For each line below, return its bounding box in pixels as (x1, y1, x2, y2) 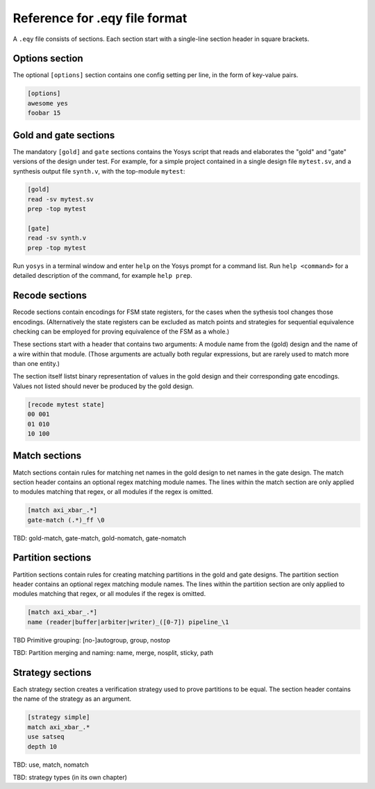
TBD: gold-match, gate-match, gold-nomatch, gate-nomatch (12, 533, 187, 542)
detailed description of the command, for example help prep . (12, 272, 192, 280)
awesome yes (27, 99, 69, 107)
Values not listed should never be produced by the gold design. (12, 382, 194, 390)
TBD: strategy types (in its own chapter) (12, 773, 128, 781)
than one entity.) (12, 360, 60, 368)
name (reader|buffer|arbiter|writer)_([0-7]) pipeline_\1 (27, 618, 229, 626)
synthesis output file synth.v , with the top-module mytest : (12, 167, 185, 175)
